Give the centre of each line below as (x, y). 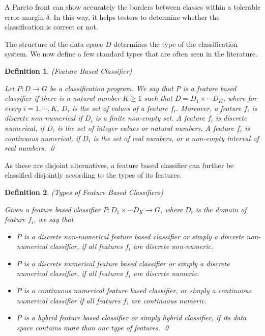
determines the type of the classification (176, 44)
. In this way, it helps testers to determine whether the (135, 17)
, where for (240, 98)
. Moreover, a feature (209, 108)
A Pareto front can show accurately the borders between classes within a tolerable (133, 7)
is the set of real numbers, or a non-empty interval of (176, 138)
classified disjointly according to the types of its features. (93, 175)
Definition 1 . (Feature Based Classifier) (68, 71)
